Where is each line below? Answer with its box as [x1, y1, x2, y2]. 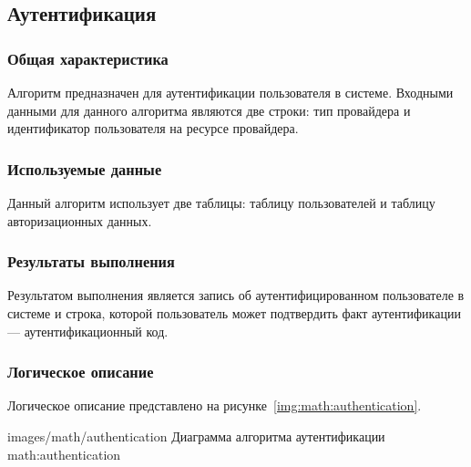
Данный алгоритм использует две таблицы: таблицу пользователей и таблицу [7, 193, 435, 212]
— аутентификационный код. [7, 321, 169, 340]
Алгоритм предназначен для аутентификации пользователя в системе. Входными [7, 83, 454, 101]
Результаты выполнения [7, 250, 175, 273]
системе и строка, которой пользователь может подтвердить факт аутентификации [7, 304, 461, 322]
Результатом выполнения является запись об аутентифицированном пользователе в [7, 285, 465, 305]
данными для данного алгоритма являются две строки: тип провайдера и [7, 100, 411, 119]
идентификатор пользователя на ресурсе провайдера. [7, 119, 299, 138]
